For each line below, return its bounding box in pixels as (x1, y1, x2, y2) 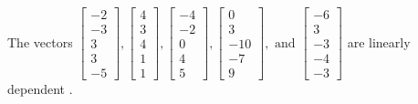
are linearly (347, 32, 411, 51)
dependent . (7, 79, 73, 99)
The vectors (7, 32, 73, 51)
